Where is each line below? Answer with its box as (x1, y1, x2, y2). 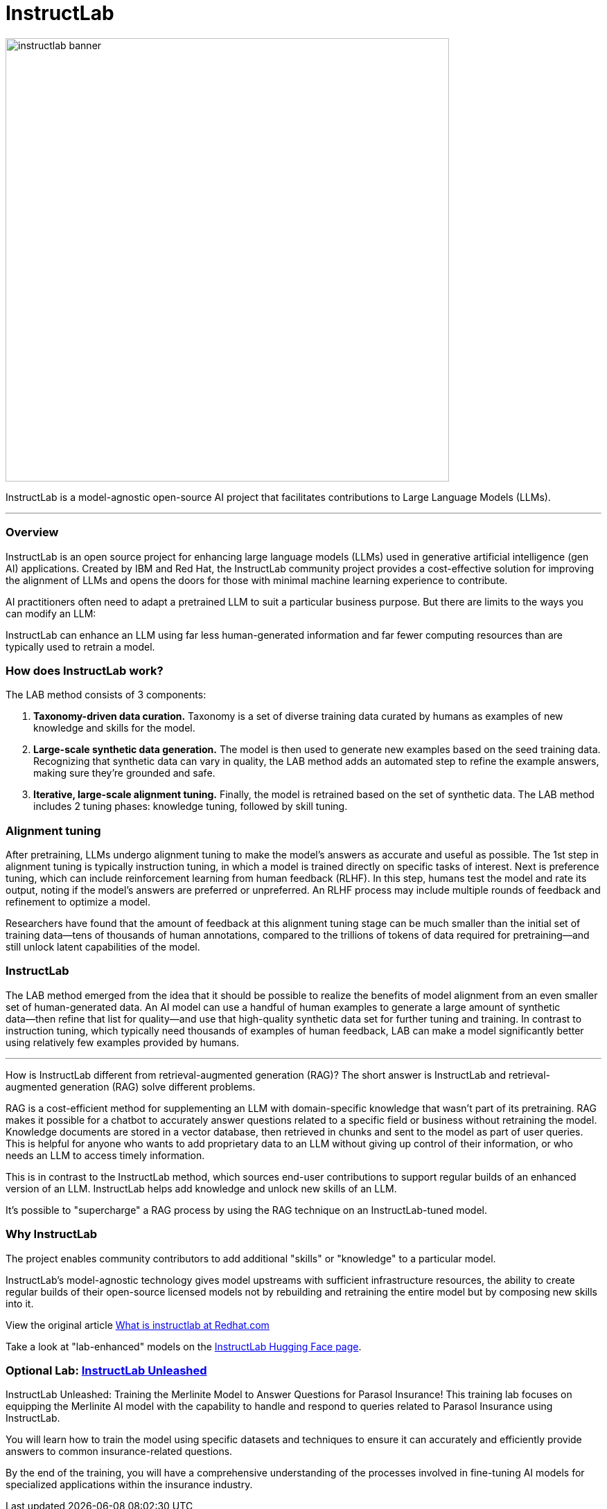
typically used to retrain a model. (6, 640, 155, 653)
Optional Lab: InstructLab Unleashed (6, 1363, 207, 1377)
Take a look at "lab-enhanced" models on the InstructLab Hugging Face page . (6, 1340, 362, 1352)
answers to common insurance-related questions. (6, 1445, 233, 1458)
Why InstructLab (6, 1227, 98, 1242)
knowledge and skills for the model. (33, 722, 195, 734)
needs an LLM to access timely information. (6, 1149, 205, 1161)
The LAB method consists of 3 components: (6, 689, 206, 701)
